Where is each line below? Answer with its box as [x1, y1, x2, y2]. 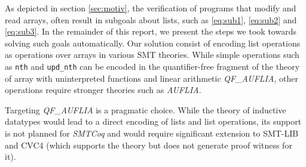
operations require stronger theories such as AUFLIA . [5, 83, 201, 96]
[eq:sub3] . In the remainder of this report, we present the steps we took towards [5, 25, 296, 38]
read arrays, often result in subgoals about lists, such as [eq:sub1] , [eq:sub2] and [5, 13, 297, 26]
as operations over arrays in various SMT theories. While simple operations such [5, 48, 299, 61]
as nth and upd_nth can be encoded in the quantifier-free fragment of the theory [5, 60, 300, 72]
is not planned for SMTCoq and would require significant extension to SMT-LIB [5, 127, 299, 139]
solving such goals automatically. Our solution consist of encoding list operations [5, 36, 301, 49]
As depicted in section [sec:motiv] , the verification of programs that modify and [5, 2, 296, 14]
